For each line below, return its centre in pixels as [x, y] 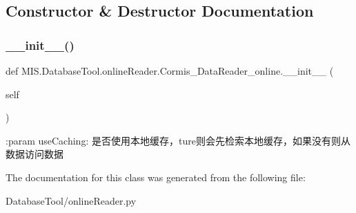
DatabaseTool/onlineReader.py [71, 200]
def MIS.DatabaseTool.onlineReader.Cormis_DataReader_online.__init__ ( [170, 71]
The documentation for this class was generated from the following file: [156, 177]
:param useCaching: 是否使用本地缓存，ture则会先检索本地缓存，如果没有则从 [178, 140]
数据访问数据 [34, 154]
